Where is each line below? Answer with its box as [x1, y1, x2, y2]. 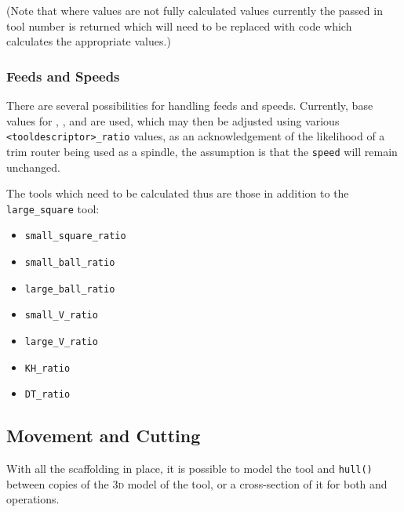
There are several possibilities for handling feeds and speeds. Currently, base [6, 97, 373, 113]
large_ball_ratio [24, 283, 115, 295]
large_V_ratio [24, 336, 98, 347]
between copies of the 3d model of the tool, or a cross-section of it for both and [6, 475, 388, 492]
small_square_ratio [24, 231, 126, 242]
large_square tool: [6, 200, 100, 216]
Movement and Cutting [6, 423, 201, 448]
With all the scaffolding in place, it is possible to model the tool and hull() [6, 460, 373, 477]
